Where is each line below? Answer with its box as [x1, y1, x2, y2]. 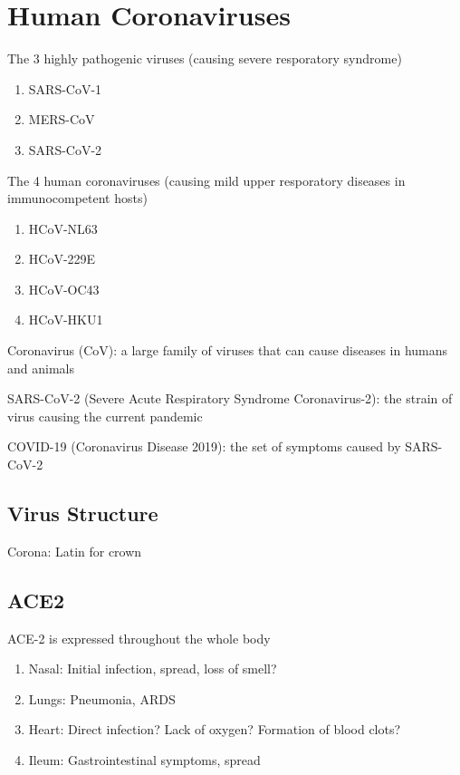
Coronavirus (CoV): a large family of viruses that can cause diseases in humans [7, 341, 448, 360]
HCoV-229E [28, 249, 96, 268]
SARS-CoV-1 [28, 79, 102, 98]
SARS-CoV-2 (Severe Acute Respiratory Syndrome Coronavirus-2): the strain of [7, 389, 453, 408]
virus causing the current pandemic [7, 406, 203, 425]
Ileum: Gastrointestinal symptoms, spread [28, 751, 261, 769]
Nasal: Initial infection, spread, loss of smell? [28, 659, 277, 678]
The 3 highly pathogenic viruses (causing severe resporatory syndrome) [7, 49, 402, 68]
